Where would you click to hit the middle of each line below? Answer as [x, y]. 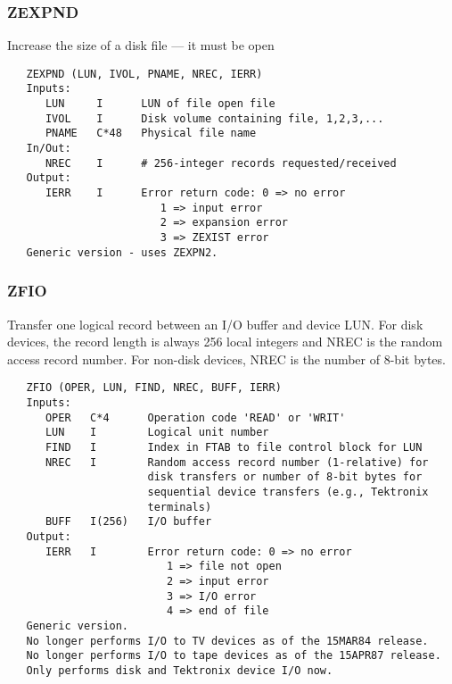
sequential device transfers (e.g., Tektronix [288, 492]
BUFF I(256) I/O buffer [128, 522]
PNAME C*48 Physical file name [151, 133]
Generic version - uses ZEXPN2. [122, 252]
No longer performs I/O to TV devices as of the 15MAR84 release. [227, 641]
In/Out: [49, 149]
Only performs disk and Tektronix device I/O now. [180, 670]
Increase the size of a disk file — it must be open [141, 45]
